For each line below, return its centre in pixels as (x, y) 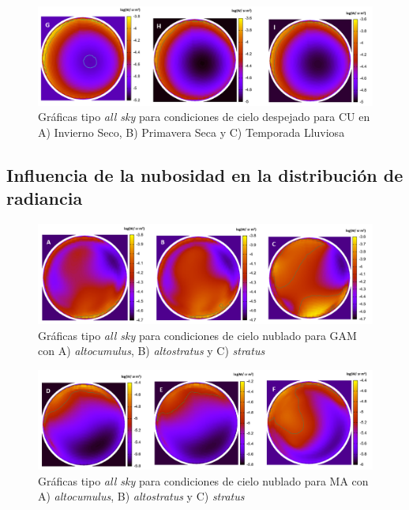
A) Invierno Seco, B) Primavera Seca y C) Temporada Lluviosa (191, 132)
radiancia (45, 198)
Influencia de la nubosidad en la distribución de (205, 175)
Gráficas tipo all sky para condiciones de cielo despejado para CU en (204, 117)
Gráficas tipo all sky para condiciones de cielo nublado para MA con (203, 480)
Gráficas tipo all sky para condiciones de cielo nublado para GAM (197, 335)
